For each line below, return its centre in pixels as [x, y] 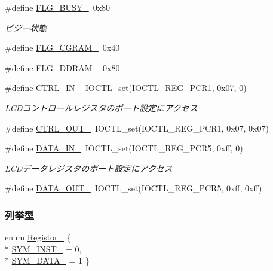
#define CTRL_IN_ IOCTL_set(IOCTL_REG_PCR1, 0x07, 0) [126, 88]
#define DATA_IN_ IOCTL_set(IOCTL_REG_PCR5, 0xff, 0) [124, 148]
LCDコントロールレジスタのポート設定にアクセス [101, 107]
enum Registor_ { [38, 237]
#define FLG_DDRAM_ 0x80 [62, 67]
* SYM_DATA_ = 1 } [47, 261]
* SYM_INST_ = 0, [43, 249]
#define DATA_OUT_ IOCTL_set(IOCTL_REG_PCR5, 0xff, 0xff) [134, 188]
